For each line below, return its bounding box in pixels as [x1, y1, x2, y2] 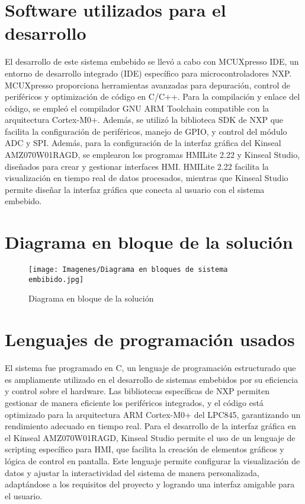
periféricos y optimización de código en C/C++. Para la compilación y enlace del [5, 90, 300, 103]
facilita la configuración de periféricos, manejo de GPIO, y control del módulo [5, 125, 287, 137]
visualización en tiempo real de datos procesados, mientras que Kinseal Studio [5, 172, 288, 184]
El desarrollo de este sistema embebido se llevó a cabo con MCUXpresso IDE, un [5, 55, 299, 68]
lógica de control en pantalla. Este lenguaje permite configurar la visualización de [5, 454, 300, 467]
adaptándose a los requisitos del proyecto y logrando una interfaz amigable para [5, 478, 295, 490]
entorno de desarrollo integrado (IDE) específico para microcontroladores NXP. [5, 66, 292, 79]
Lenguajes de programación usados [5, 327, 295, 351]
